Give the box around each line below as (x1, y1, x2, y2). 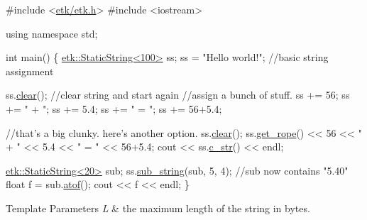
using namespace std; (6, 26, 98, 40)
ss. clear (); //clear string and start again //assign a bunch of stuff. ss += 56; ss (6, 87, 350, 102)
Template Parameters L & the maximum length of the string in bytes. (6, 200, 310, 215)
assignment (6, 63, 54, 78)
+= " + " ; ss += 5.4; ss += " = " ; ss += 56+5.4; (6, 101, 222, 116)
